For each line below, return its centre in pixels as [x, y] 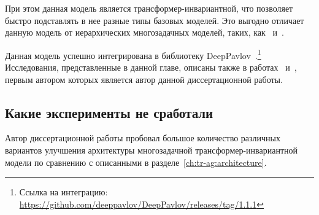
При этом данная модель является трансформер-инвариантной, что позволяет [149, 8]
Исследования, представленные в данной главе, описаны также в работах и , [151, 67]
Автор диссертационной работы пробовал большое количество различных [143, 138]
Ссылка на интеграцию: [63, 192]
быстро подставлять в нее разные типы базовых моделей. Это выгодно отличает [155, 20]
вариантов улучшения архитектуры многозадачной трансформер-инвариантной [152, 150]
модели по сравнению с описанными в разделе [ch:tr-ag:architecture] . [136, 162]
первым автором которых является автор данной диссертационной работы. [144, 79]
